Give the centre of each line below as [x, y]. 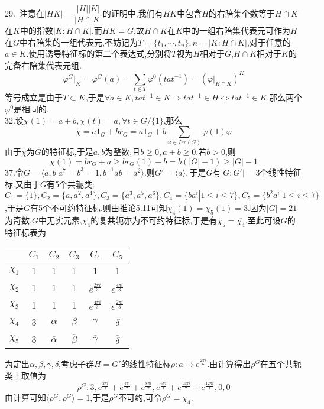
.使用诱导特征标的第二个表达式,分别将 [99, 53]
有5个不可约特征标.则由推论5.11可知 [98, 208]
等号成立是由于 [34, 97]
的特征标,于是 [67, 152]
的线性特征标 [146, 364]
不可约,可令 [140, 397]
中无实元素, [60, 220]
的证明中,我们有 [133, 13]
